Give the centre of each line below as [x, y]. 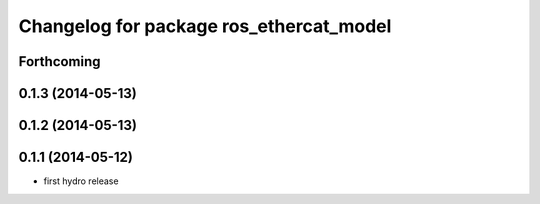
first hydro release [81, 181]
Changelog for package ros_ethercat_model [205, 26]
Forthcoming [59, 61]
